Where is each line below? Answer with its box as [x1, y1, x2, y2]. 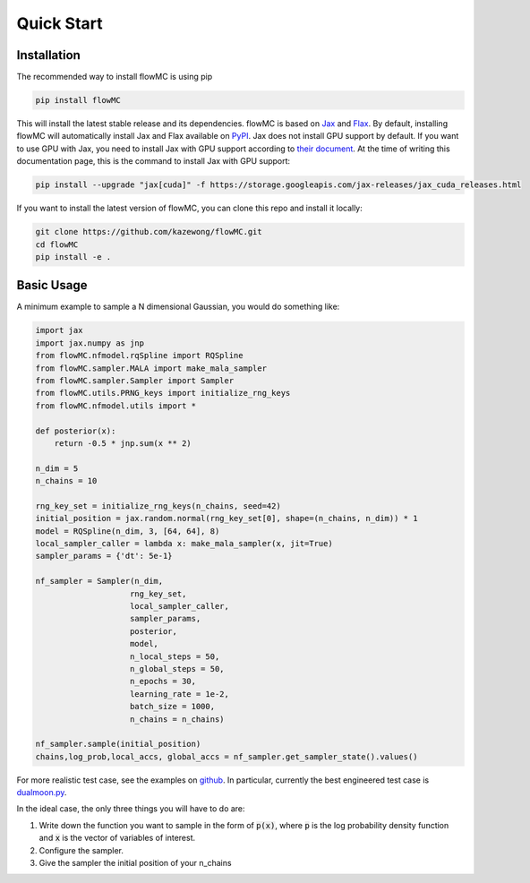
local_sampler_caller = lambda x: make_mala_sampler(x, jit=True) [35, 538, 333, 549]
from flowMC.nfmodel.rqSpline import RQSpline [35, 350, 244, 361]
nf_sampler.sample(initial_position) [35, 739, 201, 750]
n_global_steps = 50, [130, 664, 225, 673]
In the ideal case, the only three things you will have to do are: [16, 803, 245, 814]
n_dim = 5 [35, 463, 79, 474]
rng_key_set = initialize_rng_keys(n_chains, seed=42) [35, 501, 281, 510]
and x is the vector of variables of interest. [38, 833, 196, 844]
